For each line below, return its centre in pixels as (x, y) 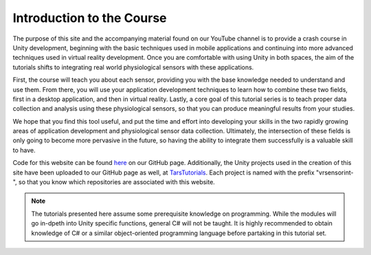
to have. (24, 150)
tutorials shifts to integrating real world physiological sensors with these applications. (133, 67)
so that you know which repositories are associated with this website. (117, 182)
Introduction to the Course (90, 18)
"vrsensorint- (335, 173)
